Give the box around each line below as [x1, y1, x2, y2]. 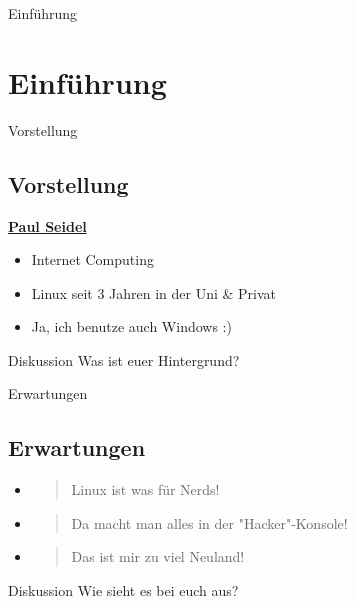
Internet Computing [31, 249, 154, 270]
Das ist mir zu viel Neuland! [71, 546, 245, 567]
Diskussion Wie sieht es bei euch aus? [8, 580, 239, 601]
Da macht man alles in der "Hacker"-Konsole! [71, 512, 348, 533]
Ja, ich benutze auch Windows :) [31, 316, 232, 337]
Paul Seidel [8, 215, 87, 236]
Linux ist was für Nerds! [71, 479, 220, 500]
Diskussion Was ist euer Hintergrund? [8, 349, 240, 370]
